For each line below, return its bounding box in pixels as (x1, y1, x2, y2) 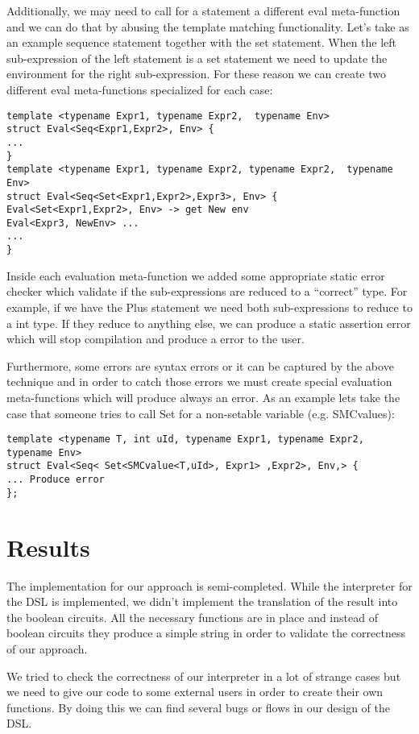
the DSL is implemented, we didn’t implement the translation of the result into (6, 593, 398, 610)
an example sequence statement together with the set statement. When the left (6, 34, 397, 51)
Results (6, 530, 90, 563)
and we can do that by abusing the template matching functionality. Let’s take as (6, 18, 409, 35)
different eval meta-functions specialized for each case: (6, 81, 273, 97)
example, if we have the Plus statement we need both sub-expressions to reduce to (6, 298, 413, 315)
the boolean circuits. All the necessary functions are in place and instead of (6, 608, 378, 625)
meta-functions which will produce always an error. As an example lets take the (6, 388, 400, 405)
